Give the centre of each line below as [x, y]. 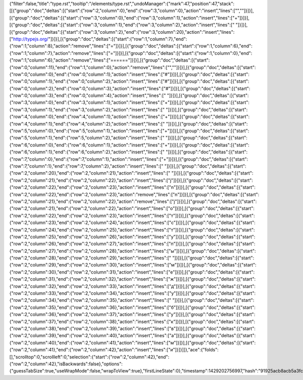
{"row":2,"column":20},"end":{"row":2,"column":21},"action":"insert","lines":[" [90, 173]
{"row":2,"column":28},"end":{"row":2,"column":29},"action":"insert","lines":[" [90, 258]
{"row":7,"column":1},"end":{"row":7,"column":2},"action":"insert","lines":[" [86, 166]
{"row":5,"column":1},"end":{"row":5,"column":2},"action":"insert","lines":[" [87, 138]
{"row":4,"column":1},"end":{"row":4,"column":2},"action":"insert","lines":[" [87, 124]
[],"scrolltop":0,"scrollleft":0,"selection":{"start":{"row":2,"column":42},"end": [89, 357]
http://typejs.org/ [31, 39]
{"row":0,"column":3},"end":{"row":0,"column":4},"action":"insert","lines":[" [88, 95]
